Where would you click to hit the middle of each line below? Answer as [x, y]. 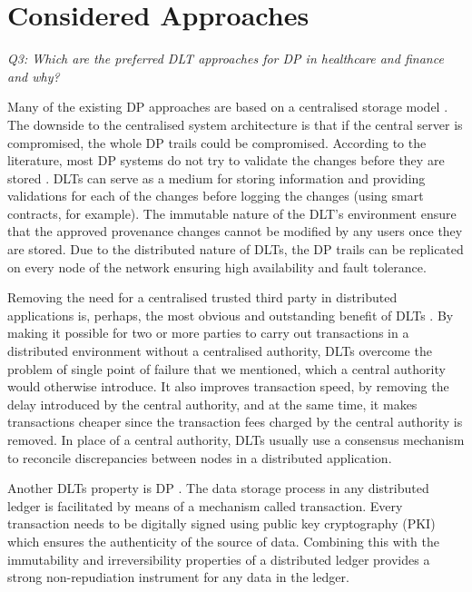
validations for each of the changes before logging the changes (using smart [216, 196]
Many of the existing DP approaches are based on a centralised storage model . [228, 107]
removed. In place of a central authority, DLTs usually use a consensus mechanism [236, 439]
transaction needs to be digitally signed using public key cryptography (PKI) [221, 523]
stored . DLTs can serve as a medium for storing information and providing [216, 178]
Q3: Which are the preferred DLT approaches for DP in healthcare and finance [226, 59]
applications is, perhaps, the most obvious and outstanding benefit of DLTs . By [231, 315]
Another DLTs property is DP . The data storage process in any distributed [218, 488]
